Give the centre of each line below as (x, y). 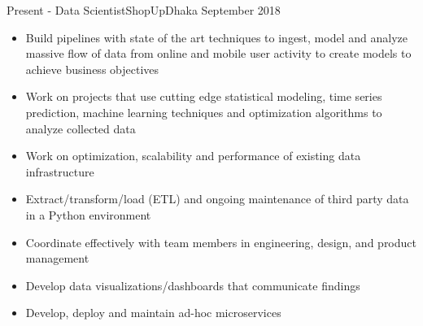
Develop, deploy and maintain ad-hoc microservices (153, 313)
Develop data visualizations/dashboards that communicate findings (193, 285)
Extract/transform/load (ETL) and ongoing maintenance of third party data (217, 199)
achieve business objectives (92, 69)
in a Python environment (88, 214)
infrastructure (60, 171)
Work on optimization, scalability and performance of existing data (193, 156)
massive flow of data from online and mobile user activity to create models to (218, 53)
